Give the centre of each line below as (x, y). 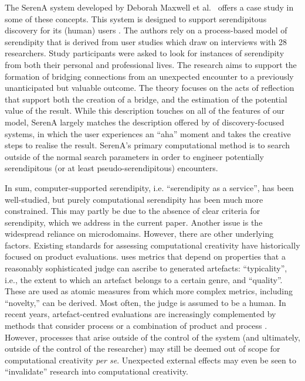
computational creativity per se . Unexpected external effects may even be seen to (150, 360)
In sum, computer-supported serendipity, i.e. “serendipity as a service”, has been (149, 187)
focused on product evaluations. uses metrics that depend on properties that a (145, 256)
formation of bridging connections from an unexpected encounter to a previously (149, 76)
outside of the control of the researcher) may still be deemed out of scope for (143, 348)
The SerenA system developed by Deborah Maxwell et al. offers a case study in (149, 7)
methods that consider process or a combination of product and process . (136, 326)
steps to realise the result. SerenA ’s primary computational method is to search (148, 145)
